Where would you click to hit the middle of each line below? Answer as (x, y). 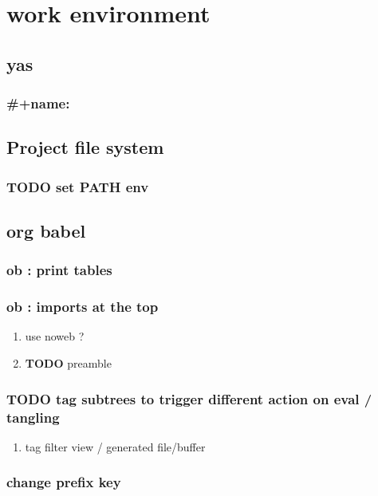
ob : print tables (59, 270)
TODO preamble (68, 363)
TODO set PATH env (78, 186)
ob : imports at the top (83, 307)
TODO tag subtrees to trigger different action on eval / (189, 398)
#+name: (38, 103)
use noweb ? (55, 336)
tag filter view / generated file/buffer (115, 446)
